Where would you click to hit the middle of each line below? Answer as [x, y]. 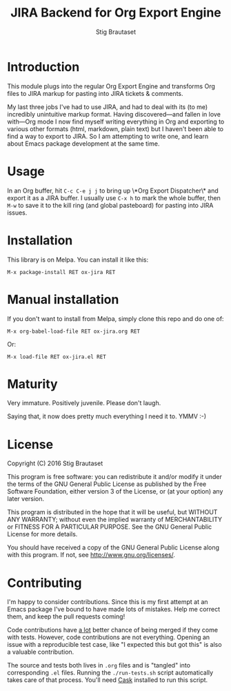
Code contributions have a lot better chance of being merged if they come [113, 630]
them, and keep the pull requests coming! [66, 616]
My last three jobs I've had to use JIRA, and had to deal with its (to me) [108, 107]
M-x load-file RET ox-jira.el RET [57, 357]
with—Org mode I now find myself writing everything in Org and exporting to [116, 121]
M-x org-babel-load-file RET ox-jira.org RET [73, 331]
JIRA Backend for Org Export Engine [116, 13]
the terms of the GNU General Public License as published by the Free [107, 484]
